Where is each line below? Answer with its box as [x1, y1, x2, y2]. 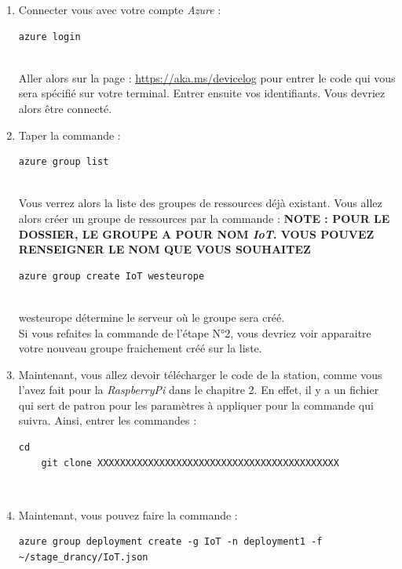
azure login [18, 31, 81, 42]
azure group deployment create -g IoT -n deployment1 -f [18, 536, 323, 548]
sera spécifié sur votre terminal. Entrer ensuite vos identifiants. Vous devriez [18, 85, 386, 101]
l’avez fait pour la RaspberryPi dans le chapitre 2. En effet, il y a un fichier [18, 381, 379, 398]
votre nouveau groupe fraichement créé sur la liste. [18, 340, 262, 356]
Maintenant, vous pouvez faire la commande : [18, 506, 238, 523]
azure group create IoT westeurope [18, 270, 205, 282]
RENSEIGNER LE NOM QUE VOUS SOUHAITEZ [18, 241, 311, 257]
